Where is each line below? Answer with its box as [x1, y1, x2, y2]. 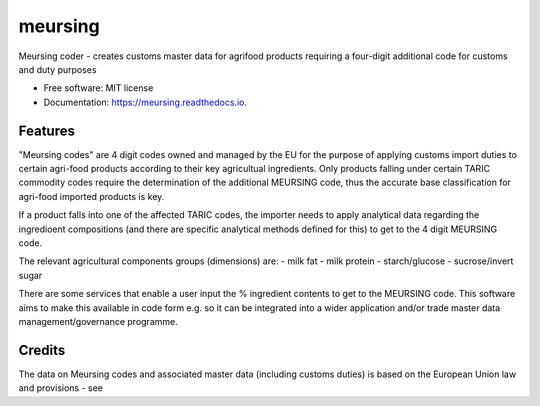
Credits [18, 341, 66, 359]
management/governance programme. [18, 315, 179, 327]
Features [18, 122, 75, 139]
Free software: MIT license [43, 82, 154, 94]
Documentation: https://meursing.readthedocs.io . [43, 96, 247, 108]
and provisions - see [18, 382, 104, 394]
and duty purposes [18, 63, 97, 75]
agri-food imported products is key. [18, 190, 165, 202]
